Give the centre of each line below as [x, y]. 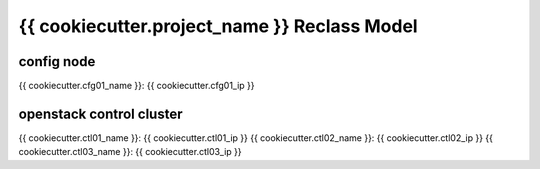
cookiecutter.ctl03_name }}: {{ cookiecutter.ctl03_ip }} [130, 152]
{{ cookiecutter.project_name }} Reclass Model [218, 26]
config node [57, 61]
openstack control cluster [100, 113]
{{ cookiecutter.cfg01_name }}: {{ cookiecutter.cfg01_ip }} [136, 86]
